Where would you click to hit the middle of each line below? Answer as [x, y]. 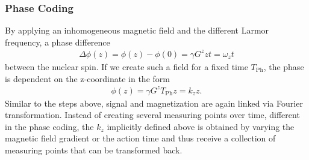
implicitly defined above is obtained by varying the [201, 126]
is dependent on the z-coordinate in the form [87, 78]
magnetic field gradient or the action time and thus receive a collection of [140, 138]
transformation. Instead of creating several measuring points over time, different [152, 115]
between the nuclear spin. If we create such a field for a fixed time [126, 66]
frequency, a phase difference [58, 42]
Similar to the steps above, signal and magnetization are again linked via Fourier [154, 103]
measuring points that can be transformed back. [94, 150]
